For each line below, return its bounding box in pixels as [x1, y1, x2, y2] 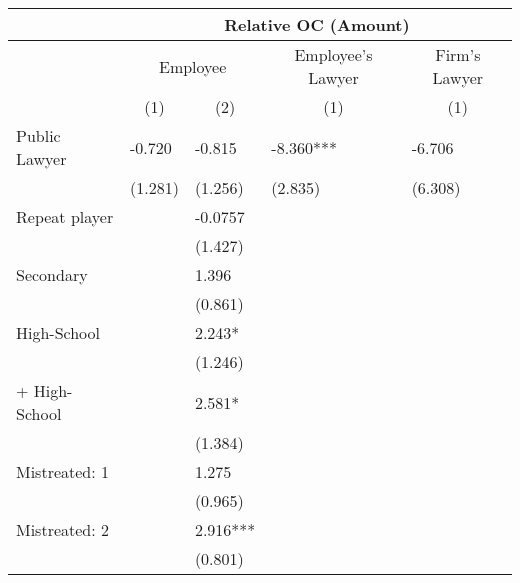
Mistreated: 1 [16, 460, 110, 483]
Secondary [16, 263, 88, 286]
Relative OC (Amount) [224, 13, 410, 36]
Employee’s [294, 43, 373, 66]
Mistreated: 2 [16, 518, 110, 541]
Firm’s [435, 43, 481, 66]
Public [16, 124, 61, 147]
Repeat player [16, 205, 114, 228]
